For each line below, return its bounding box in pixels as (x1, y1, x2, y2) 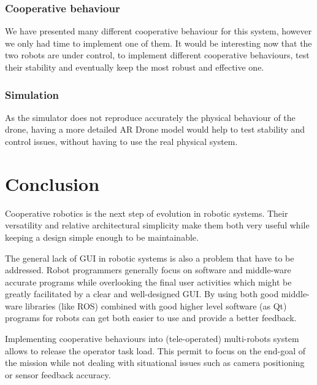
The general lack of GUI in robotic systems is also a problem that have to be (5, 251, 294, 264)
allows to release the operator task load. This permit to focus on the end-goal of (5, 344, 306, 357)
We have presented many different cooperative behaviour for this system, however (5, 25, 312, 37)
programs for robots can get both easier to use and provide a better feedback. (5, 311, 297, 324)
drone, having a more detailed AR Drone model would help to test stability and (5, 123, 305, 136)
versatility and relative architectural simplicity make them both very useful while (5, 219, 310, 231)
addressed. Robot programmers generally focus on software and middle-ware (5, 263, 291, 276)
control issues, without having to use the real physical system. (5, 135, 238, 147)
